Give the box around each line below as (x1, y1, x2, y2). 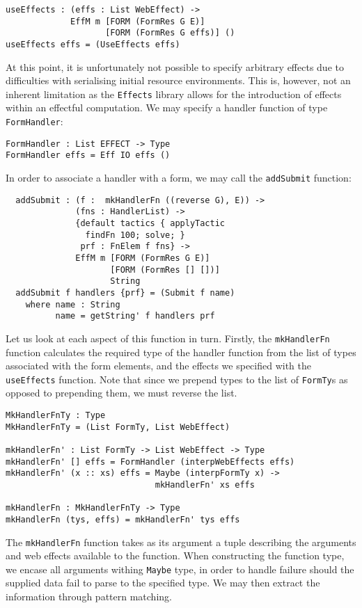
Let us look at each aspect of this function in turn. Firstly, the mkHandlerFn (6, 330, 330, 345)
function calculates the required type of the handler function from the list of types (6, 344, 356, 359)
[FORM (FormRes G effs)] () (105, 28, 235, 38)
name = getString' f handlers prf (55, 311, 215, 321)
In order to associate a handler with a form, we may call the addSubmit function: (6, 170, 352, 185)
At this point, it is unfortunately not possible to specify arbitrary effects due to (6, 59, 344, 74)
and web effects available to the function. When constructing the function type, (6, 548, 345, 563)
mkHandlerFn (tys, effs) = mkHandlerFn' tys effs (6, 514, 240, 525)
